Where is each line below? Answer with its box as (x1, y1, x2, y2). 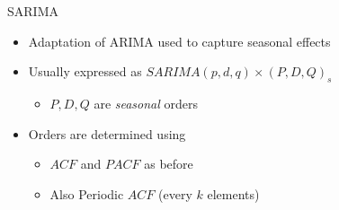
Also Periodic (49, 184, 124, 203)
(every (158, 184, 192, 203)
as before (144, 154, 193, 173)
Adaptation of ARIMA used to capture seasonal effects (28, 31, 331, 50)
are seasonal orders (94, 93, 199, 112)
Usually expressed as (28, 62, 142, 81)
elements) (207, 184, 260, 203)
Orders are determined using (28, 124, 186, 143)
